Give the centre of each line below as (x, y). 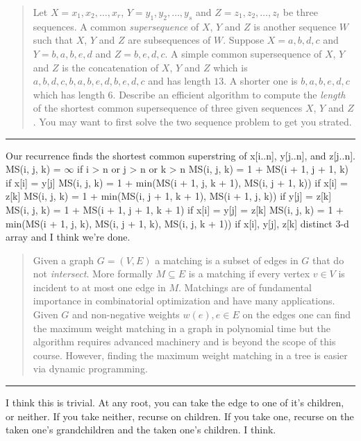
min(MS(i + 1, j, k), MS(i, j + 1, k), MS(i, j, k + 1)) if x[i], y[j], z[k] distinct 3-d (177, 223)
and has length (179, 81)
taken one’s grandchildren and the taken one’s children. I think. (141, 430)
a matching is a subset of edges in (227, 260)
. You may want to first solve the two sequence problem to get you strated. (192, 121)
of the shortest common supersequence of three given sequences (168, 108)
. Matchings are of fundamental (245, 287)
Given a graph (64, 260)
